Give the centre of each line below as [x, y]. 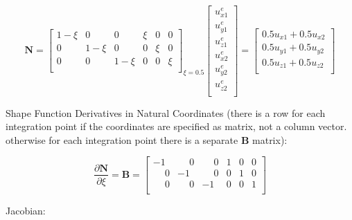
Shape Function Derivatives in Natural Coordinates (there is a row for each [166, 112]
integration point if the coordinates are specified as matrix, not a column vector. [176, 126]
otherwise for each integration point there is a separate [122, 139]
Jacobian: [26, 210]
